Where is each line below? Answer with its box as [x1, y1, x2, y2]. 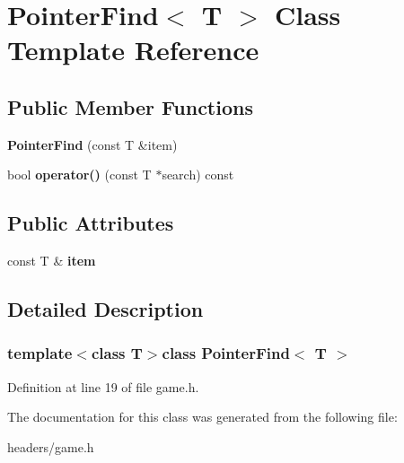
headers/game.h [7, 437, 94, 456]
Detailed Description [7, 295, 204, 323]
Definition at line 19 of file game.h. [7, 377, 199, 396]
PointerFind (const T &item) [7, 135, 178, 153]
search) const [162, 165, 234, 184]
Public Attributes [7, 209, 174, 237]
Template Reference [7, 31, 259, 68]
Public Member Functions [7, 92, 253, 120]
